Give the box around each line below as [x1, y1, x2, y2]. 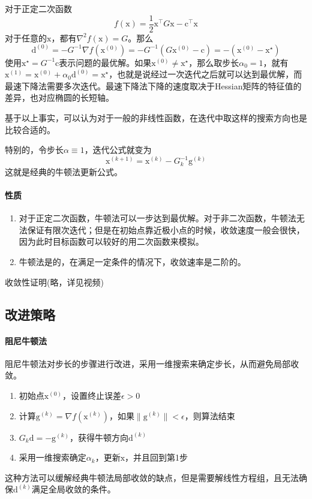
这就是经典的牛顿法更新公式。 [5, 165, 122, 178]
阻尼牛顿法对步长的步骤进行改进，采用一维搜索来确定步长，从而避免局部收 [5, 357, 299, 369]
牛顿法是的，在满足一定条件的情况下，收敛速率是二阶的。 [19, 255, 246, 267]
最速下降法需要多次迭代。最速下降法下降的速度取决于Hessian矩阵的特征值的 [5, 79, 302, 92]
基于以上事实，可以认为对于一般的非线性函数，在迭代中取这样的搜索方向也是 [5, 112, 307, 124]
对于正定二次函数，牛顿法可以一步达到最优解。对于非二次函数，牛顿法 [19, 212, 296, 224]
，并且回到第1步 [125, 451, 188, 464]
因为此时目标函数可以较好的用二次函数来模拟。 [19, 235, 204, 248]
